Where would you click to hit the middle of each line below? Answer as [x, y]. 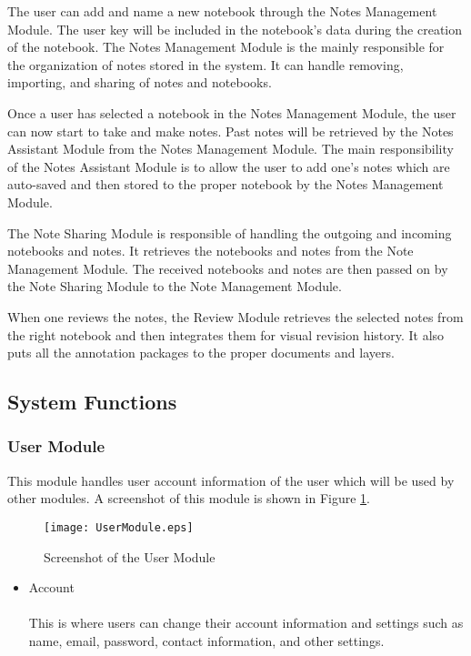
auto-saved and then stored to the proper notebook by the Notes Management [225, 184]
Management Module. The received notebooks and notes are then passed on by [228, 268]
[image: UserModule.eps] [119, 527]
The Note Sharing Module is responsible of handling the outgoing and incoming [230, 232]
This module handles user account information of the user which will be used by [231, 480]
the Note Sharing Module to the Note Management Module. [175, 286]
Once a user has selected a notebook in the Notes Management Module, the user [232, 112]
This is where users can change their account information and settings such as [246, 623]
